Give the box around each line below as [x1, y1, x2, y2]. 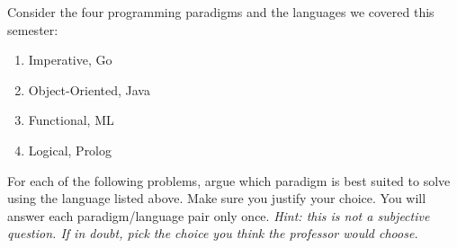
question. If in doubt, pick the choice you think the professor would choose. [7, 224, 418, 243]
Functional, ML [28, 111, 114, 129]
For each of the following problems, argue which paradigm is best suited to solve [7, 171, 451, 190]
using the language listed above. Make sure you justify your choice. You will [7, 189, 426, 208]
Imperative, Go [28, 50, 112, 69]
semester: [7, 20, 58, 39]
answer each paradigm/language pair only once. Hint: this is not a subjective [7, 206, 430, 225]
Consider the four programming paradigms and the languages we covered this [7, 3, 435, 21]
